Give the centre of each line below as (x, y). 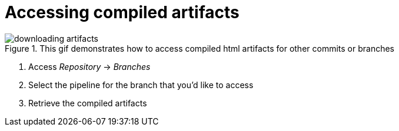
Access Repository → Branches (89, 66)
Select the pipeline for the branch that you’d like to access (141, 85)
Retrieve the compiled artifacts (88, 103)
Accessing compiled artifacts (122, 12)
